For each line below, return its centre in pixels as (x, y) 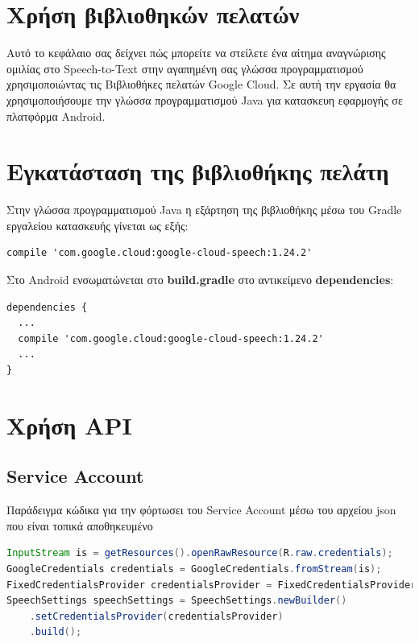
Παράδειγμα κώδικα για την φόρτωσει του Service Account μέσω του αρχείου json (201, 510)
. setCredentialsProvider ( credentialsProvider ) (156, 616)
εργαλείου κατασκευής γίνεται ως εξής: (97, 225)
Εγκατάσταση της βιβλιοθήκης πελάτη (198, 171)
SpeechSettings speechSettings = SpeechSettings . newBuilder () (177, 601)
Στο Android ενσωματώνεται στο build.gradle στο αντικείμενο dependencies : (200, 279)
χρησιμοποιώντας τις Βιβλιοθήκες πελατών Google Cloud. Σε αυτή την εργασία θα (201, 84)
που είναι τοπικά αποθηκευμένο (80, 525)
